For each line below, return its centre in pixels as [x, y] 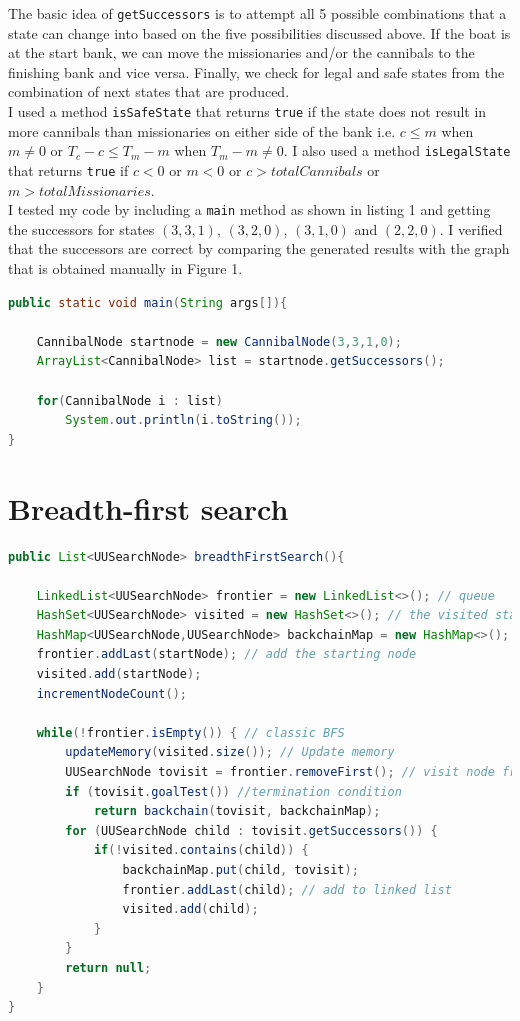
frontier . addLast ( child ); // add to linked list [287, 889]
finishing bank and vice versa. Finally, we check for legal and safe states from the [256, 71]
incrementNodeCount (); [111, 693]
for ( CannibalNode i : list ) [129, 400]
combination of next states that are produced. [149, 91]
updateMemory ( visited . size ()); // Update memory [230, 752]
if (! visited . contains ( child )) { [201, 850]
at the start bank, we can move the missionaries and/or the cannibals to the [241, 52]
